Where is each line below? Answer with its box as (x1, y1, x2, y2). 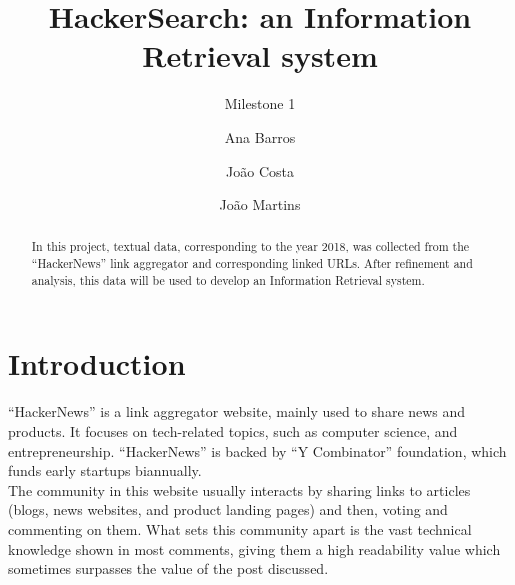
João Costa (226, 160, 294, 181)
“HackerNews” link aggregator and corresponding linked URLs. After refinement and (31, 255, 473, 272)
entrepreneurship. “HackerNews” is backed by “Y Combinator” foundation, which (8, 440, 507, 461)
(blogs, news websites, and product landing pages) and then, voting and (8, 499, 448, 520)
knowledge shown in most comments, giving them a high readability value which (8, 538, 501, 559)
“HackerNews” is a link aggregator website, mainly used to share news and (8, 401, 466, 422)
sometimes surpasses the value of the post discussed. (8, 558, 329, 579)
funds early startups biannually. (8, 460, 202, 481)
